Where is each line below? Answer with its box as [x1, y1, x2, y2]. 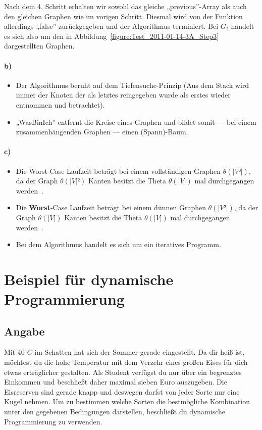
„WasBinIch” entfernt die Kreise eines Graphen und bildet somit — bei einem [16, 116, 256, 127]
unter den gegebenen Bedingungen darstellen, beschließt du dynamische [4, 406, 226, 417]
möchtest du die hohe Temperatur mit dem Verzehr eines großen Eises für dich [4, 357, 248, 367]
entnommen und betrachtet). [16, 99, 105, 110]
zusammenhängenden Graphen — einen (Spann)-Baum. [16, 126, 188, 137]
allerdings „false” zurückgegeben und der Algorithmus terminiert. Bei [4, 21, 219, 31]
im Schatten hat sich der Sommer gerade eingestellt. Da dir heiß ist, [34, 347, 245, 357]
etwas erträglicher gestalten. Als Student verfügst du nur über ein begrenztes [4, 366, 242, 377]
